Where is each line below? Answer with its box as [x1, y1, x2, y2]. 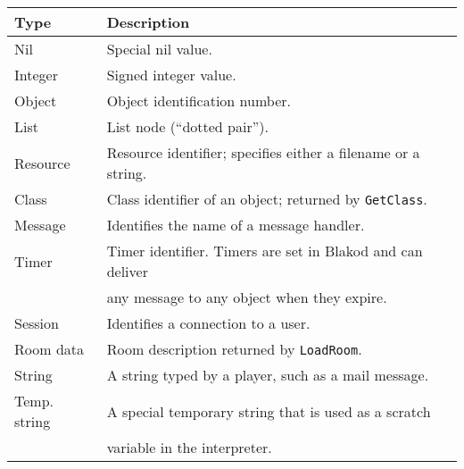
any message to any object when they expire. [106, 287, 387, 307]
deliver [106, 261, 148, 281]
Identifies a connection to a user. [106, 313, 311, 333]
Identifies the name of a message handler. [106, 214, 365, 235]
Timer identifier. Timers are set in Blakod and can [106, 240, 423, 261]
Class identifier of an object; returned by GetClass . [106, 188, 427, 209]
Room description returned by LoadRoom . [106, 339, 362, 359]
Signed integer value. [106, 64, 236, 85]
